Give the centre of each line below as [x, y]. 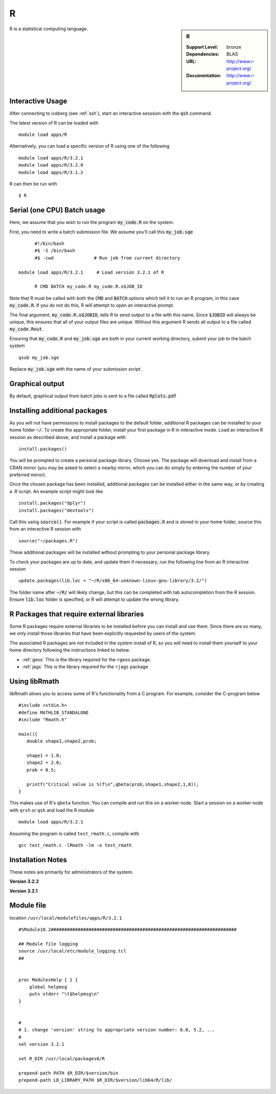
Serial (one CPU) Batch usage [57, 210]
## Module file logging [48, 944]
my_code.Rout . [26, 329]
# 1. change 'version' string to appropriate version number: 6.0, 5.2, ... [117, 1030]
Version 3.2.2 [24, 881]
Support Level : [202, 47]
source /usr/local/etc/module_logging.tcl [73, 951]
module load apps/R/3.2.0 [51, 165]
